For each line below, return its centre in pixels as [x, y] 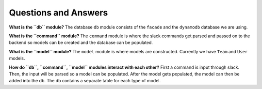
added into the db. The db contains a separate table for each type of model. [85, 81]
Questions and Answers [58, 13]
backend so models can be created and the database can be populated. [81, 43]
